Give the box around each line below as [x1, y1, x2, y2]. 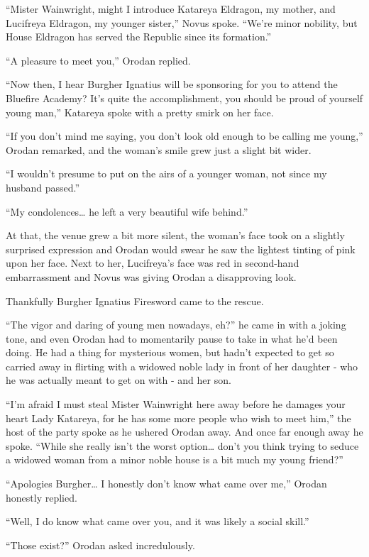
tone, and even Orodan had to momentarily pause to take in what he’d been [6, 331, 338, 346]
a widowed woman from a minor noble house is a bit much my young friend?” [6, 452, 343, 467]
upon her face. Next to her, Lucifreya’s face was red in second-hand [6, 255, 299, 270]
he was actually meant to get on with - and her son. [6, 373, 231, 387]
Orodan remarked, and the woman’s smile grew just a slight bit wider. [6, 142, 312, 157]
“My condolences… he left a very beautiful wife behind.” [6, 204, 248, 219]
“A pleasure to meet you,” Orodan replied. [6, 53, 191, 67]
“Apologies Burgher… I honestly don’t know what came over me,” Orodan [6, 476, 327, 491]
